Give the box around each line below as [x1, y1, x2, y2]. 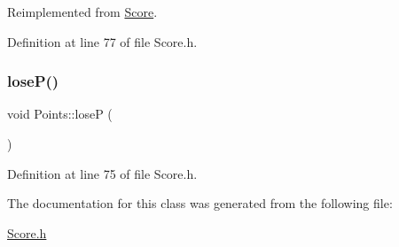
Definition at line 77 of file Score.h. [7, 32, 198, 50]
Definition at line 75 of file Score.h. [7, 164, 198, 182]
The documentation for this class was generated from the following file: [7, 194, 393, 212]
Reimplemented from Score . [7, 3, 158, 20]
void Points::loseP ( [7, 104, 113, 123]
